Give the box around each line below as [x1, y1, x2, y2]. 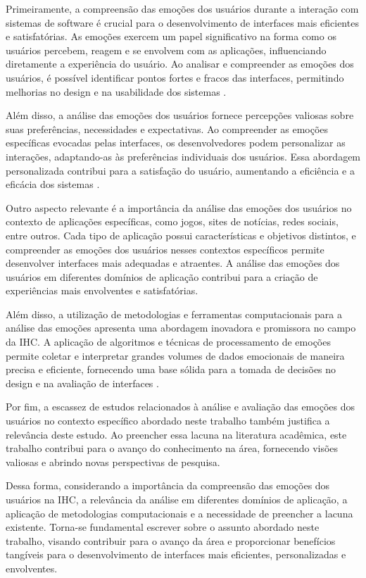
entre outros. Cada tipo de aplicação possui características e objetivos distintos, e [6, 227, 356, 242]
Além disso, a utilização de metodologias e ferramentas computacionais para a [6, 306, 343, 321]
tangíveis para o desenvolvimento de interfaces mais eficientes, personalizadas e [6, 547, 346, 562]
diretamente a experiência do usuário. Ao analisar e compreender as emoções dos [6, 56, 354, 71]
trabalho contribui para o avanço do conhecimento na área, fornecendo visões [6, 441, 339, 456]
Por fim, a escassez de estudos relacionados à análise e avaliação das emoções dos [6, 399, 355, 414]
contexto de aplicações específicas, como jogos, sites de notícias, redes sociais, [6, 214, 339, 229]
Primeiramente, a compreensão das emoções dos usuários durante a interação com [6, 1, 359, 15]
